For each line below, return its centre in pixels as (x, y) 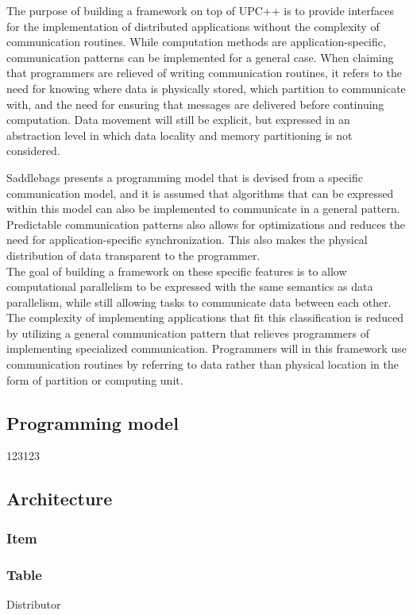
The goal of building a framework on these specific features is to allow (177, 271)
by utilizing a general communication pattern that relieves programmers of (188, 333)
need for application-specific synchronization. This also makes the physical (187, 240)
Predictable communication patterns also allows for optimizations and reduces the (206, 224)
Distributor (34, 603)
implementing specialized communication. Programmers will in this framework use (206, 348)
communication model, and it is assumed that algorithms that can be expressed (200, 193)
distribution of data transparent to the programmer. (133, 255)
